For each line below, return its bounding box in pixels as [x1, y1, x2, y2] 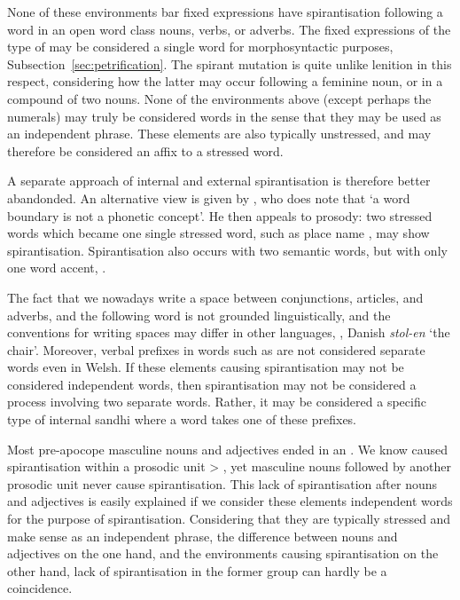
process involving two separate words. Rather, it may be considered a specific [7, 392, 426, 411]
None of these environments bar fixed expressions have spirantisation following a [7, 3, 443, 20]
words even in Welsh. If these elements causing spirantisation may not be [7, 358, 404, 376]
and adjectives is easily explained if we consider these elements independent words [7, 492, 453, 510]
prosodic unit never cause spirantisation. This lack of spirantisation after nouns [7, 474, 438, 493]
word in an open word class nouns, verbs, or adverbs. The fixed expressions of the [7, 20, 451, 38]
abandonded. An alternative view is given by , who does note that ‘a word [7, 188, 410, 207]
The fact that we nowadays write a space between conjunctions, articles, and [7, 288, 424, 306]
